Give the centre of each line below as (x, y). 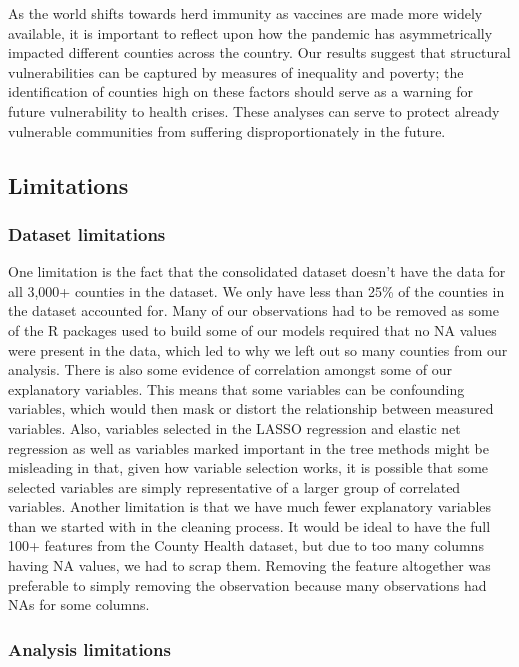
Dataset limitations (87, 233)
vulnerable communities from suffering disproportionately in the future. (227, 130)
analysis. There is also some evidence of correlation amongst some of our (230, 369)
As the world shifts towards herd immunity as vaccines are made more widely (245, 13)
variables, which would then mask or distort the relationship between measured (251, 408)
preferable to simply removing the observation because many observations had (247, 584)
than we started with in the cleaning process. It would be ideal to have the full (249, 525)
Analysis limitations (89, 648)
